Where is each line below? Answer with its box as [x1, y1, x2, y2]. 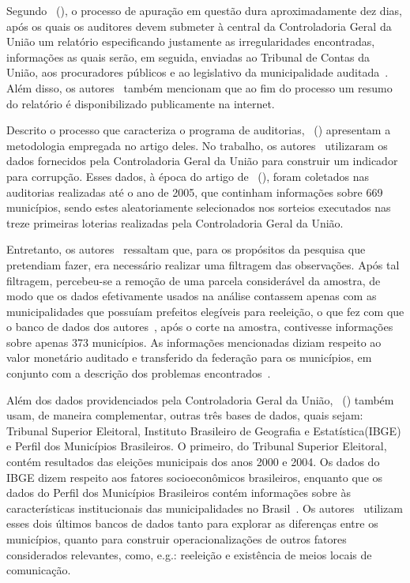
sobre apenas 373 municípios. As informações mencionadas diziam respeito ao [6, 333, 382, 350]
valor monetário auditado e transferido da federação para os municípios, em [6, 349, 372, 366]
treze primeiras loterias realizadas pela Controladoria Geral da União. [6, 214, 344, 231]
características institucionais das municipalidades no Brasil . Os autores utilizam [6, 499, 403, 516]
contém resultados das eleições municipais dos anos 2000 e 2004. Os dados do [6, 453, 380, 470]
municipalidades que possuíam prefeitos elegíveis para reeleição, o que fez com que [6, 303, 404, 319]
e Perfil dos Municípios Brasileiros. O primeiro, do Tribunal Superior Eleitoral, [6, 438, 387, 454]
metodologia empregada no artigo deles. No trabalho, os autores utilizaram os [6, 137, 388, 153]
